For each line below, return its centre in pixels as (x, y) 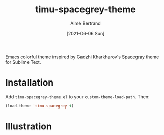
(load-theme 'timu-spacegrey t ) (39, 106)
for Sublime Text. (23, 62)
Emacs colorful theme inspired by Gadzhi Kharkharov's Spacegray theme (82, 57)
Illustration (29, 126)
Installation (30, 83)
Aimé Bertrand (86, 23)
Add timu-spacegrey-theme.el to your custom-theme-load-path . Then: (77, 97)
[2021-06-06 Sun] (86, 33)
